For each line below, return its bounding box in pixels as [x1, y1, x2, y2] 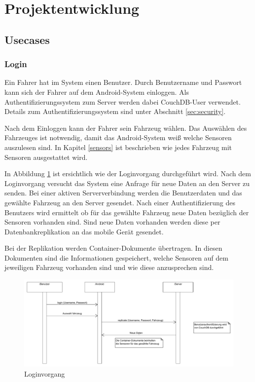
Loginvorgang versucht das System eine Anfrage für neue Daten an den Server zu [4, 178, 250, 188]
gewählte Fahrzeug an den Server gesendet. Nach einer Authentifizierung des [4, 197, 235, 207]
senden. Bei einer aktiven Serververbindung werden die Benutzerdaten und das [4, 188, 242, 198]
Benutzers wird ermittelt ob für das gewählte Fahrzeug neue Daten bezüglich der [4, 207, 249, 217]
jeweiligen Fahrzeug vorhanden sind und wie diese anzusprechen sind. [4, 262, 214, 272]
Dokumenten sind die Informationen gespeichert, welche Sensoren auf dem [4, 252, 228, 263]
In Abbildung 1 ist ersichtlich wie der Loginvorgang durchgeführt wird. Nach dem [4, 168, 251, 179]
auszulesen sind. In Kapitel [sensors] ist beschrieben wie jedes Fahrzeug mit [4, 142, 232, 152]
